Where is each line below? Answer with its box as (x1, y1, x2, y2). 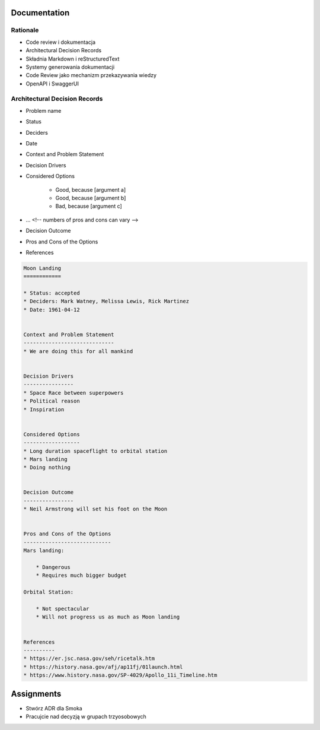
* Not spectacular (36, 605, 89, 612)
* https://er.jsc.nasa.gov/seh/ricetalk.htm (23, 655, 155, 662)
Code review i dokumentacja (25, 39, 96, 46)
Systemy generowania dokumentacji (25, 63, 115, 71)
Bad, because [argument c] (55, 202, 123, 210)
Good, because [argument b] (55, 194, 126, 201)
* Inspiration (23, 406, 65, 412)
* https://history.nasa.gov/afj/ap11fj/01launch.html (23, 664, 183, 670)
